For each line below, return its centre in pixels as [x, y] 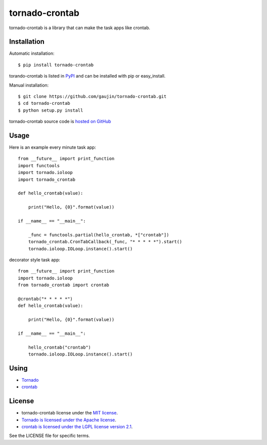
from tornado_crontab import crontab [64, 285]
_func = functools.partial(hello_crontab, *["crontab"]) [98, 235]
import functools [39, 165]
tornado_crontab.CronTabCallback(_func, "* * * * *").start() [105, 242]
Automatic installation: [32, 53]
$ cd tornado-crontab [44, 103]
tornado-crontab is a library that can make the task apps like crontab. [80, 28]
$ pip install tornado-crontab [56, 65]
